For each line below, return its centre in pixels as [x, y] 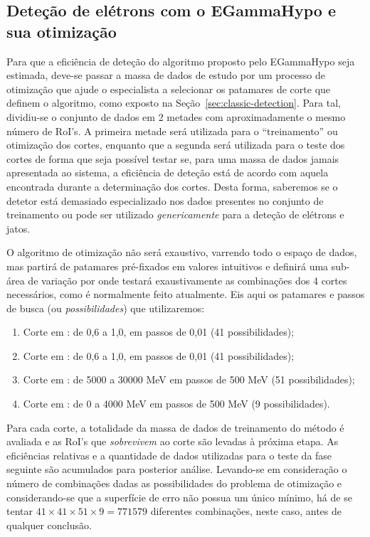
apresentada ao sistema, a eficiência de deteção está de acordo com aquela [168, 172]
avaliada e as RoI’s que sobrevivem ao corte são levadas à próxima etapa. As [173, 441]
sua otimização [62, 31]
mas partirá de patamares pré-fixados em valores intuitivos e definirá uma [168, 266]
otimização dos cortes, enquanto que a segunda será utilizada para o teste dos [176, 145]
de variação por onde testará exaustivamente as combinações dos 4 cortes [187, 280]
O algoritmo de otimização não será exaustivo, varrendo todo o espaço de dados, [182, 252]
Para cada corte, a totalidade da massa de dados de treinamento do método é [175, 427]
